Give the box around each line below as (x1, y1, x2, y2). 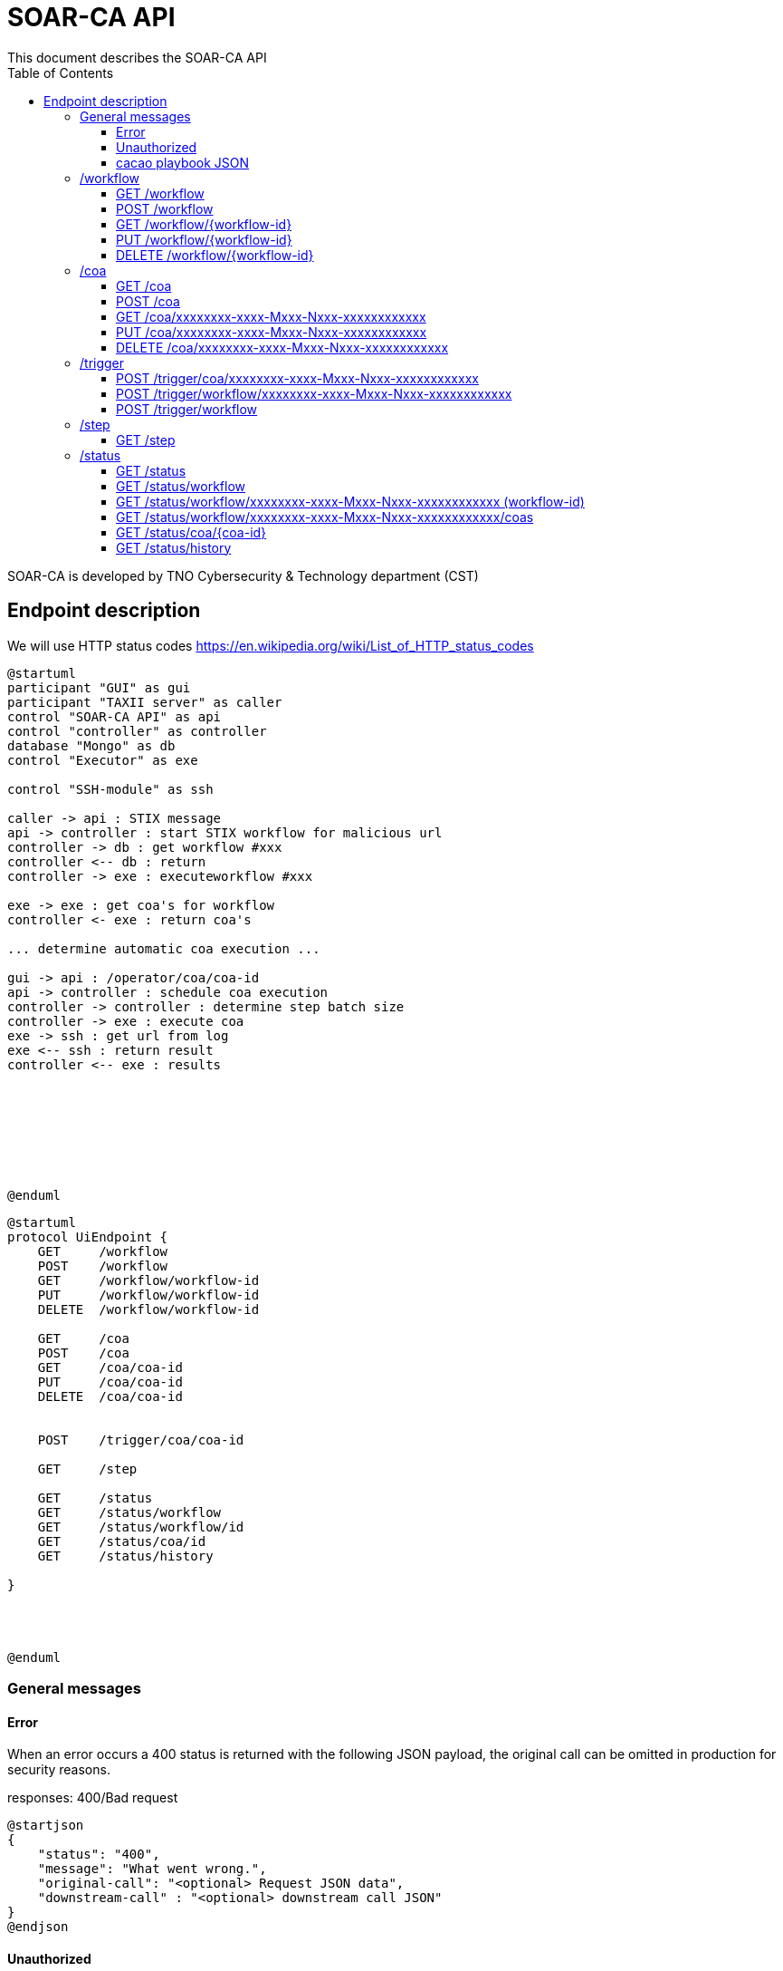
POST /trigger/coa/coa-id (37, 1432, 244, 1447)
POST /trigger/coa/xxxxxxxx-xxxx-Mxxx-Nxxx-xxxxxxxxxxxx (116, 370, 479, 386)
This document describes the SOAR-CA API (7, 49, 267, 65)
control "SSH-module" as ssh (7, 781, 214, 797)
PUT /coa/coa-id (37, 1374, 183, 1389)
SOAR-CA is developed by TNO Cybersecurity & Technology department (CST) (7, 567, 479, 584)
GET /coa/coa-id (37, 1359, 183, 1375)
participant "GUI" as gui (7, 680, 191, 695)
